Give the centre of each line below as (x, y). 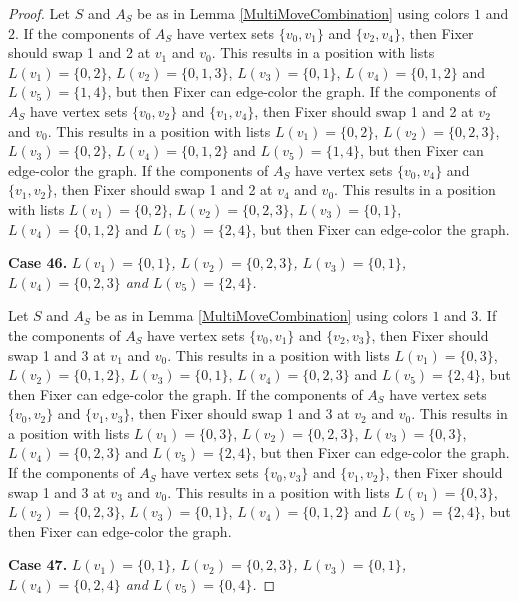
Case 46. (38, 262)
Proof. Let (39, 13)
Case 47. (38, 564)
